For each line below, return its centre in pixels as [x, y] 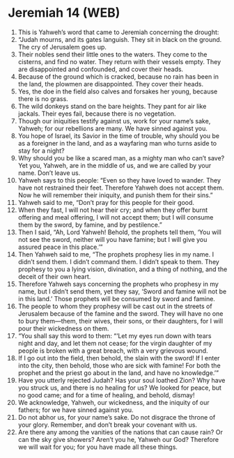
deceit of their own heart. [54, 276]
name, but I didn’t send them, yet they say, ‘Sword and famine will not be [122, 291]
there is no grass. [43, 98]
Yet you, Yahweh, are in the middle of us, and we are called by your [115, 165]
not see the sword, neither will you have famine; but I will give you [112, 239]
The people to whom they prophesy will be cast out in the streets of [115, 306]
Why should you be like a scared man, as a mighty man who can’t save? [121, 158]
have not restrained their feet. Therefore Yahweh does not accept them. [121, 188]
